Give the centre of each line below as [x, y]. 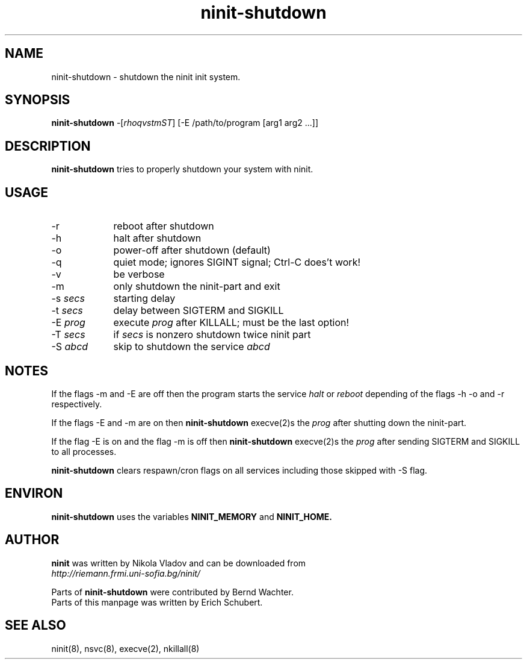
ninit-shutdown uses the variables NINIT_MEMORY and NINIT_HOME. [192, 516]
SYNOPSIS [38, 100]
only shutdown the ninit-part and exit [197, 287]
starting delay [144, 299]
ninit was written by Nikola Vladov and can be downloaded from [179, 563]
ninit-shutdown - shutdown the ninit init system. [146, 77]
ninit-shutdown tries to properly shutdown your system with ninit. [182, 169]
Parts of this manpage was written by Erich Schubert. [157, 602]
